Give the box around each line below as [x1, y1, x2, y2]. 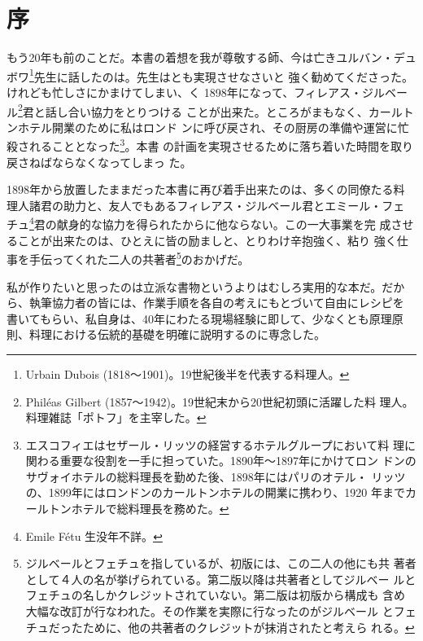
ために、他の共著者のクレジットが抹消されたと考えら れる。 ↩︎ [82, 618, 415, 635]
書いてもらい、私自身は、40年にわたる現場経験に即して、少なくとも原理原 [7, 310, 403, 327]
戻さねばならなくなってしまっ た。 [7, 153, 192, 170]
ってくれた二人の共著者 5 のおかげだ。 [51, 248, 250, 267]
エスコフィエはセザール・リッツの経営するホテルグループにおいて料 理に [25, 436, 416, 453]
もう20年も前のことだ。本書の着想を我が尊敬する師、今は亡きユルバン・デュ [7, 49, 416, 66]
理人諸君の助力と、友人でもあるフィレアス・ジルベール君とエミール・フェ [7, 196, 405, 213]
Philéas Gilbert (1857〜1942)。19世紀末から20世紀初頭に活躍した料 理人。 [25, 393, 414, 410]
